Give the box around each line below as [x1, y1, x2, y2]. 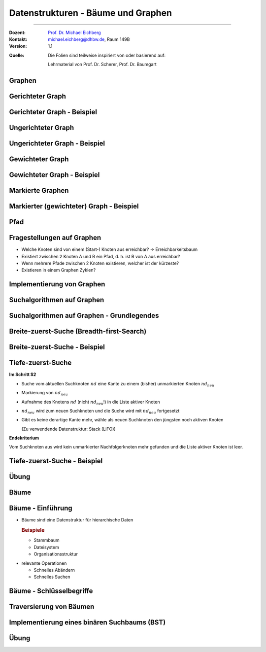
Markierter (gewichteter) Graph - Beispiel [9, 202, 139, 210]
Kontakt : [9, 36, 28, 42]
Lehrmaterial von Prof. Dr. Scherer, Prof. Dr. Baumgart [48, 62, 157, 68]
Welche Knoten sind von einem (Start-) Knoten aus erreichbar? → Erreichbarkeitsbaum [21, 246, 198, 252]
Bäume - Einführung [9, 504, 72, 513]
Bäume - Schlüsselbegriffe [9, 587, 93, 595]
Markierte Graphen [9, 186, 69, 195]
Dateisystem [33, 544, 59, 550]
